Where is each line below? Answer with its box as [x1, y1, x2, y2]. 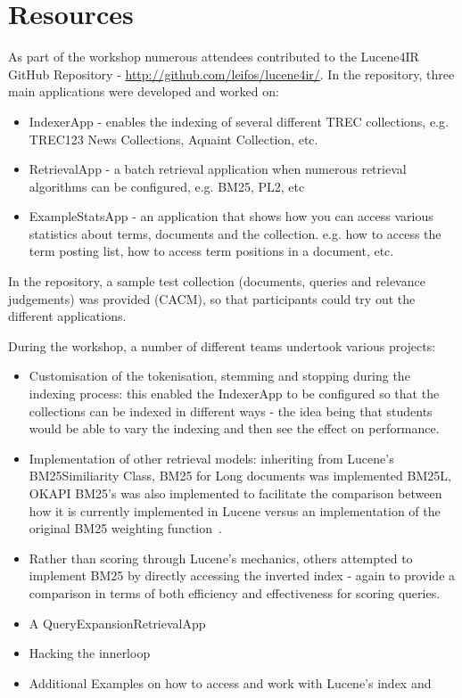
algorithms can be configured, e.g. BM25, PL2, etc [29, 177, 305, 195]
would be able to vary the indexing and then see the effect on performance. [29, 419, 440, 438]
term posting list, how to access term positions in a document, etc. [29, 242, 394, 260]
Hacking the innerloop [29, 644, 151, 662]
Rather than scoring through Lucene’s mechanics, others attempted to [29, 548, 413, 567]
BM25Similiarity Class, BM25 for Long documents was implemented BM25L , [29, 466, 451, 485]
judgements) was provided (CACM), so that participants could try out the [8, 289, 416, 308]
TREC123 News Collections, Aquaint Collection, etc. [29, 129, 318, 148]
